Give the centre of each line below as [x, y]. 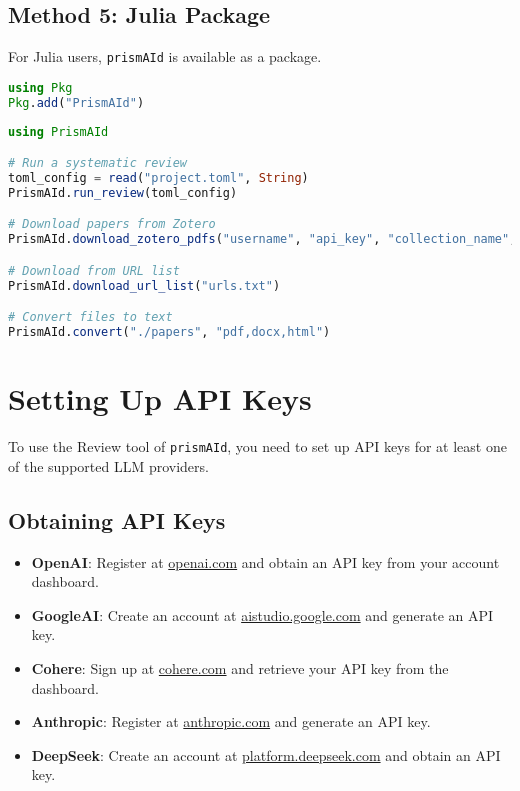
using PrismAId [58, 131]
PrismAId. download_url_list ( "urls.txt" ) [144, 285]
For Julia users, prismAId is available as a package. [165, 56]
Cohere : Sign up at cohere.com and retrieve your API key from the [240, 667]
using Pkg [40, 87]
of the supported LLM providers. [108, 465]
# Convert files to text [90, 317]
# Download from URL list [94, 270]
